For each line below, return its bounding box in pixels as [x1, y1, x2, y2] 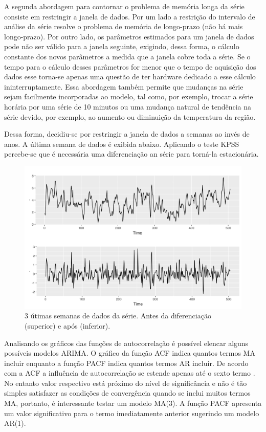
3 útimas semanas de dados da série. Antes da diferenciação [25, 310, 211, 321]
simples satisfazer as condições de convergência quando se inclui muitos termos [4, 387, 251, 398]
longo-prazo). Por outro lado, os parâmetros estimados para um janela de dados [4, 31, 254, 41]
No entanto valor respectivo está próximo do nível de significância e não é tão [4, 377, 247, 388]
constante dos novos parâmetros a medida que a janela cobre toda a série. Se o [4, 51, 251, 61]
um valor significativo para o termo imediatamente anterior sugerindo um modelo [4, 407, 259, 418]
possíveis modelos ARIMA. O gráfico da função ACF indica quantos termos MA [4, 348, 255, 358]
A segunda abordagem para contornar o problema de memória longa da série [4, 1, 245, 11]
